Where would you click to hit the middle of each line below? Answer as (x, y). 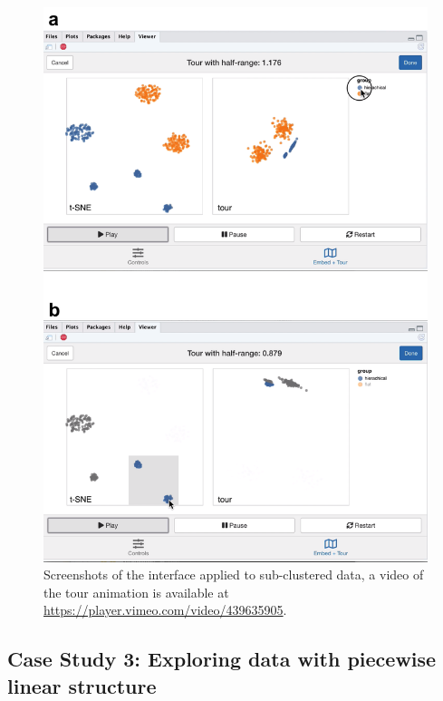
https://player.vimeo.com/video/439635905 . (165, 610)
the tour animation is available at (136, 592)
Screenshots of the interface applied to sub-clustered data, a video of (234, 574)
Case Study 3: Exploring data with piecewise (222, 659)
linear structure (82, 685)
